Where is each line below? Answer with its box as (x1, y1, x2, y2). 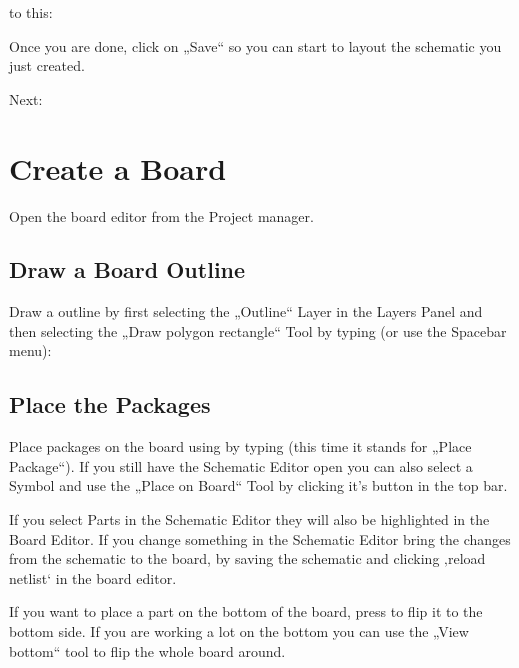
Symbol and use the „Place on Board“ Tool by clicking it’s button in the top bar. (9, 475, 508, 496)
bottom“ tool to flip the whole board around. (9, 640, 286, 661)
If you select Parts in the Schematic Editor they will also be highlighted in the (9, 509, 490, 530)
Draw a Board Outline (9, 254, 246, 285)
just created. (9, 55, 85, 76)
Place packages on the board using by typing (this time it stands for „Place (9, 436, 472, 457)
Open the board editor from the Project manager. (9, 205, 314, 226)
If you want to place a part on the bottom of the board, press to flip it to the (9, 601, 483, 622)
